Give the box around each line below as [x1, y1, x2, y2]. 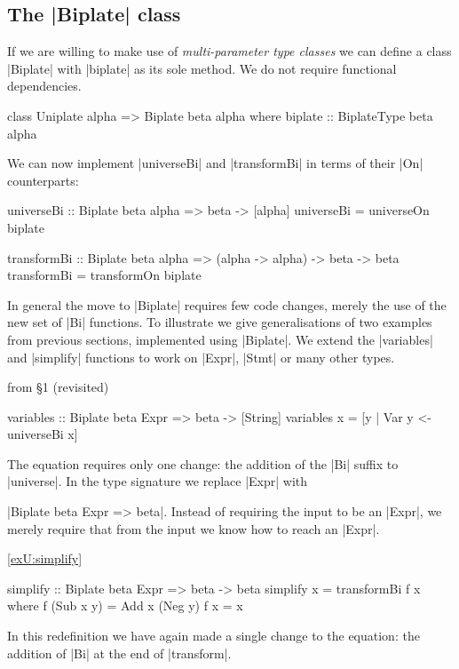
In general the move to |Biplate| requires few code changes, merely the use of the [7, 295, 447, 314]
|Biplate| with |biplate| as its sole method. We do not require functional [7, 59, 397, 77]
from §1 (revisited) [7, 378, 109, 396]
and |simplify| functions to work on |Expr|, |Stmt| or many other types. [7, 347, 395, 366]
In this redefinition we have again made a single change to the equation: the [7, 626, 420, 645]
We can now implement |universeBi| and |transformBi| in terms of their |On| [7, 154, 423, 172]
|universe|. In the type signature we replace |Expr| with [7, 472, 308, 490]
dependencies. [7, 76, 82, 95]
